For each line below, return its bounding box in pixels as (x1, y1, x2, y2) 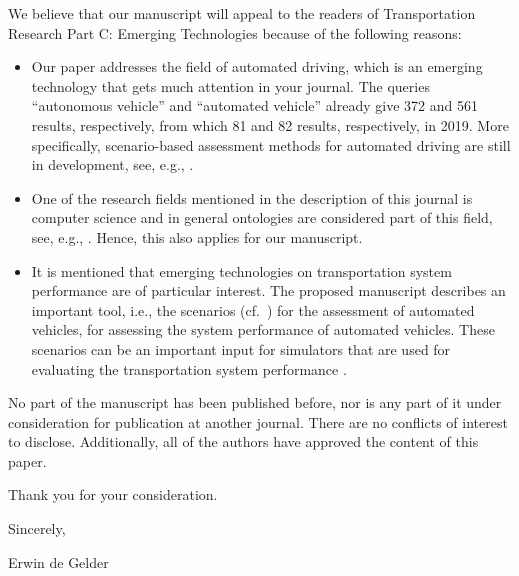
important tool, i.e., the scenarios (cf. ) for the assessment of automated (31, 299, 475, 320)
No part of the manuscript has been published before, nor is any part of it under (8, 392, 502, 413)
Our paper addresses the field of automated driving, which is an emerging (31, 56, 483, 77)
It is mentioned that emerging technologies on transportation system (31, 260, 452, 281)
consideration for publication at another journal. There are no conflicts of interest (8, 411, 508, 432)
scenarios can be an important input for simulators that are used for (31, 338, 451, 359)
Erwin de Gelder (8, 551, 109, 572)
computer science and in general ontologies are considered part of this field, (31, 207, 493, 228)
